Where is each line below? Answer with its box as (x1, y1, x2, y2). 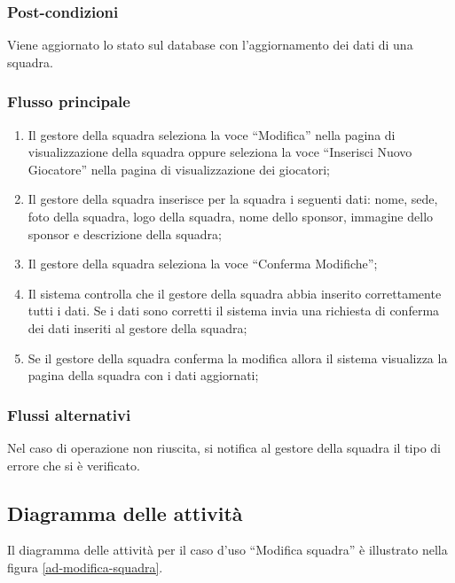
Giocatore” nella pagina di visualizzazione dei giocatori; (27, 159, 330, 178)
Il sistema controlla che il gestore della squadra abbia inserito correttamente (27, 284, 442, 302)
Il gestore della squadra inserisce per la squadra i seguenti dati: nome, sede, (27, 190, 438, 208)
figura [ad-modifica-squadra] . (7, 557, 163, 576)
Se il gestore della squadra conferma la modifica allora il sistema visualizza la (27, 348, 448, 367)
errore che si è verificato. (7, 455, 140, 474)
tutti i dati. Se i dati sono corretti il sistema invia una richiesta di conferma (27, 301, 440, 320)
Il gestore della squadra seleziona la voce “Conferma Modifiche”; (27, 254, 378, 273)
